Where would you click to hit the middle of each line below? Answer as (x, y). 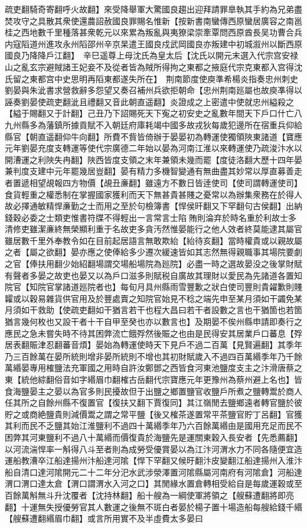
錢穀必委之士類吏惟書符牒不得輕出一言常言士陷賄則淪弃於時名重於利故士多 (151, 217)
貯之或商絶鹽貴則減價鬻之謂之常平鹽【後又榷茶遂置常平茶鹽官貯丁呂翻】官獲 (153, 414)
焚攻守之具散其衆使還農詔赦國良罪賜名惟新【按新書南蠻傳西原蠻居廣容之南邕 (153, 20)
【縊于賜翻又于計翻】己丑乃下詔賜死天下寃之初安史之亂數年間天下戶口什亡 (149, 113)
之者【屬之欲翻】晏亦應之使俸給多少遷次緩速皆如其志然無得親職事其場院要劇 (153, 252)
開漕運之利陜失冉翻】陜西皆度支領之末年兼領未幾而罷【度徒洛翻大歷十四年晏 (153, 159)
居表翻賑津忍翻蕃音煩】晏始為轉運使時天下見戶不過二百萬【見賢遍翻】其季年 (153, 345)
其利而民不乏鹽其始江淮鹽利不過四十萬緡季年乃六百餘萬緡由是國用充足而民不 (153, 426)
